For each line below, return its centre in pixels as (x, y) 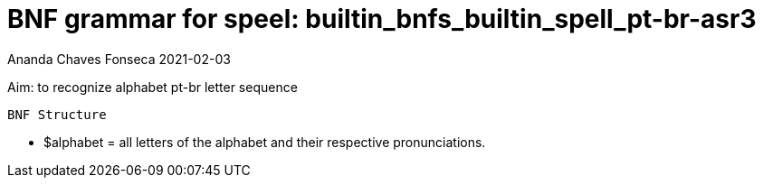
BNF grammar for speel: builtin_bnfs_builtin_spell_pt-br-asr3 (382, 19)
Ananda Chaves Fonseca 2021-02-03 (119, 59)
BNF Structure (57, 114)
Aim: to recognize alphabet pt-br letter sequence (153, 87)
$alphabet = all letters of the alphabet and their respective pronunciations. (265, 142)
